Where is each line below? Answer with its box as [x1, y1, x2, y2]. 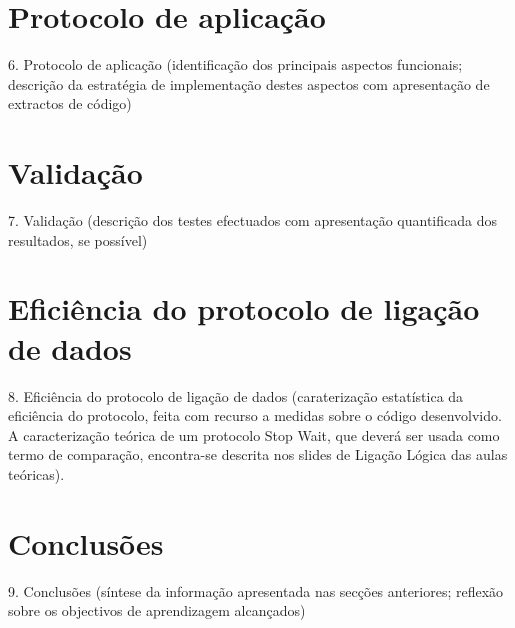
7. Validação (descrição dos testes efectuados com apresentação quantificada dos [8, 210, 498, 231]
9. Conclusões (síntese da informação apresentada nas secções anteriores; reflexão [8, 580, 504, 601]
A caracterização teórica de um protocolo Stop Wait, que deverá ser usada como [8, 424, 500, 445]
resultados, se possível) [8, 229, 148, 250]
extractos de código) [8, 93, 132, 114]
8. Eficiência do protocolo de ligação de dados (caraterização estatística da [8, 385, 464, 406]
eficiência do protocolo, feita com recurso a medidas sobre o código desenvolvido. [8, 405, 502, 426]
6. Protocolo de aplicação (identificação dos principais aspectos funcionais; [8, 54, 463, 75]
